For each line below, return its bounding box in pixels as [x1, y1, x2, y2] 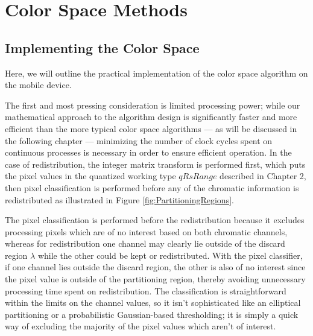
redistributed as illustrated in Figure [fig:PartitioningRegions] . [5, 193, 234, 206]
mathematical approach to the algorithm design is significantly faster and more [5, 110, 297, 123]
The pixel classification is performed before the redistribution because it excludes [5, 214, 305, 226]
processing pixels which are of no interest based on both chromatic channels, [5, 225, 288, 238]
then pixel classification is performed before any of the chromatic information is [5, 181, 299, 194]
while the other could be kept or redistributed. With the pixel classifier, [37, 249, 303, 261]
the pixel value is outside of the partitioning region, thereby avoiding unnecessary [5, 273, 306, 285]
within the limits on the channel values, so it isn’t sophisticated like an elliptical [5, 296, 301, 309]
